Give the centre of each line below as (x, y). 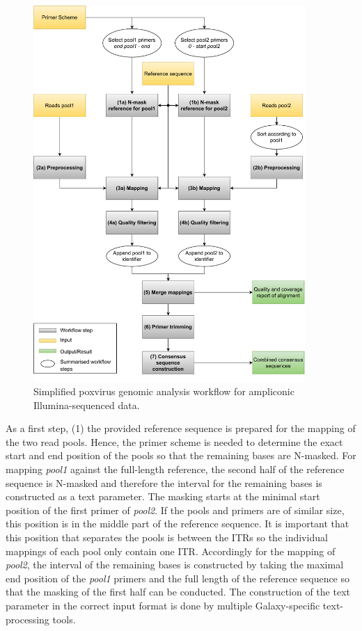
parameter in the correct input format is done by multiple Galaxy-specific (163, 605)
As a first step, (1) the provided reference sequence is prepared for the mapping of (181, 428)
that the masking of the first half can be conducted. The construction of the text (178, 592)
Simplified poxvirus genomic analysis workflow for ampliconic (164, 391)
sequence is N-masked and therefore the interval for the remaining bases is (164, 482)
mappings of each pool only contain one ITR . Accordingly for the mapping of (171, 551)
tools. (64, 619)
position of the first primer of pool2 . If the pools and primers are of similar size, (175, 510)
